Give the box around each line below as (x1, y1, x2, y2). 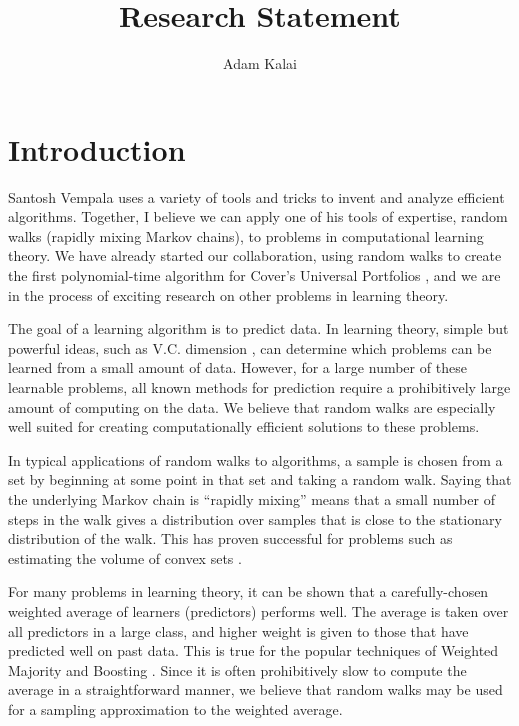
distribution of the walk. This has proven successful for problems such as (8, 528, 453, 549)
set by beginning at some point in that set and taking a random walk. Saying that (8, 469, 512, 490)
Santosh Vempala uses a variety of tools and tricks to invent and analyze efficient (8, 186, 505, 207)
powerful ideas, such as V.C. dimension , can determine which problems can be (8, 337, 492, 358)
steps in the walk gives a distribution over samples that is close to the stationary (8, 508, 502, 529)
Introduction (8, 128, 186, 169)
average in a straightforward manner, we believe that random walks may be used (8, 679, 503, 700)
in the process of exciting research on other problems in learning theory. (8, 284, 449, 305)
